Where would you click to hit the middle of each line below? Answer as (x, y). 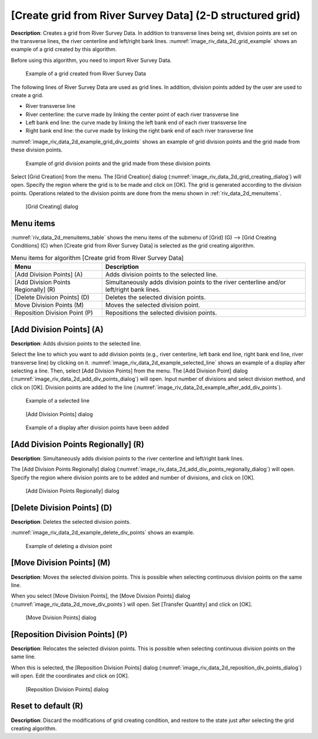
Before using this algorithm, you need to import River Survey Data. (91, 60)
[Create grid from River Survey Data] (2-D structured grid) (155, 15)
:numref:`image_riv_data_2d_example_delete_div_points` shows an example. (103, 533)
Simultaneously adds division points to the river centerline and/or (196, 282)
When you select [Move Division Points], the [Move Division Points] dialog (101, 596)
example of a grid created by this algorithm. (64, 50)
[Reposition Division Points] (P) (69, 634)
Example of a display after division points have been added (97, 427)
